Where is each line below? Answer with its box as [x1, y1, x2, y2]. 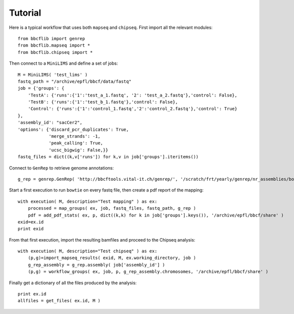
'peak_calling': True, [49, 140, 103, 146]
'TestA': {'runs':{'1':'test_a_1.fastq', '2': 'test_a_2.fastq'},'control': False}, [27, 92, 238, 98]
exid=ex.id [18, 219, 44, 225]
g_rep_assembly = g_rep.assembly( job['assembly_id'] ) [27, 262, 165, 267]
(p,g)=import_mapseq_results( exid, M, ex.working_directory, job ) [27, 255, 196, 261]
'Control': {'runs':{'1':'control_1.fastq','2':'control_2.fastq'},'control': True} [27, 106, 238, 112]
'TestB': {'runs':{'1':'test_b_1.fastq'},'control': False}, [27, 99, 178, 105]
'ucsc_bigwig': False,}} [49, 147, 109, 153]
